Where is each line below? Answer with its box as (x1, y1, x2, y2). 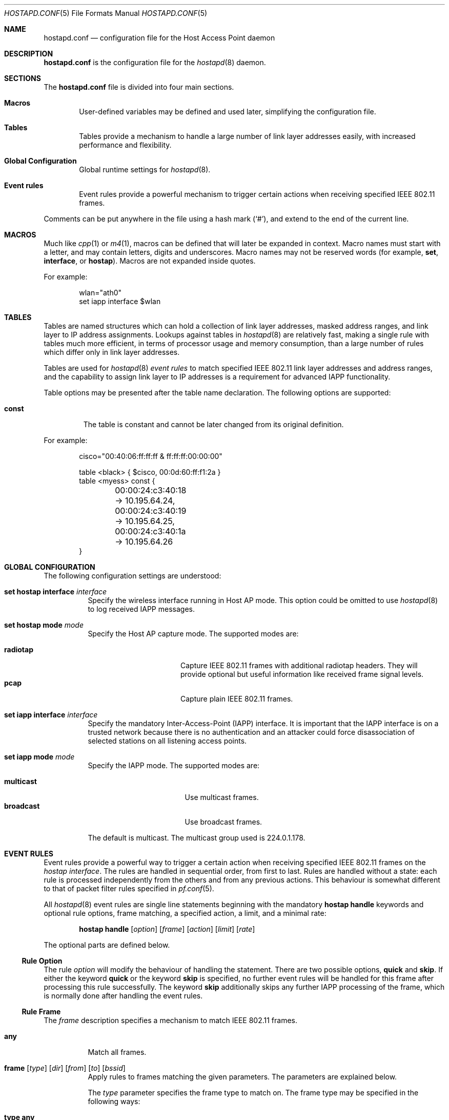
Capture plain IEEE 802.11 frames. (180, 694, 293, 703)
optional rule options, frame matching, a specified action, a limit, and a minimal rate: (44, 909, 326, 917)
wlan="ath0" (79, 288, 122, 297)
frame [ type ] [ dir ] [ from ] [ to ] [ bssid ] (4, 1064, 126, 1072)
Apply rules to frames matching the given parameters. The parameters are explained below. (88, 1072, 397, 1081)
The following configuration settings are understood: (44, 571, 221, 580)
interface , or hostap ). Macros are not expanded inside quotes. (44, 256, 256, 265)
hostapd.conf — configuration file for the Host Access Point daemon (44, 33, 275, 42)
